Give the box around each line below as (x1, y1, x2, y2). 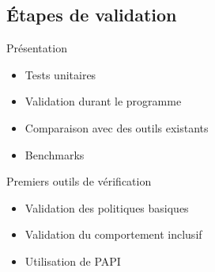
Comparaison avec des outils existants (25, 119, 209, 136)
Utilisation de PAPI (25, 252, 121, 269)
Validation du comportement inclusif (25, 226, 202, 243)
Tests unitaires (25, 66, 96, 82)
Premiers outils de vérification (6, 173, 152, 190)
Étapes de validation (6, 2, 177, 27)
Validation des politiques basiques (25, 199, 189, 216)
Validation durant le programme (25, 93, 182, 109)
